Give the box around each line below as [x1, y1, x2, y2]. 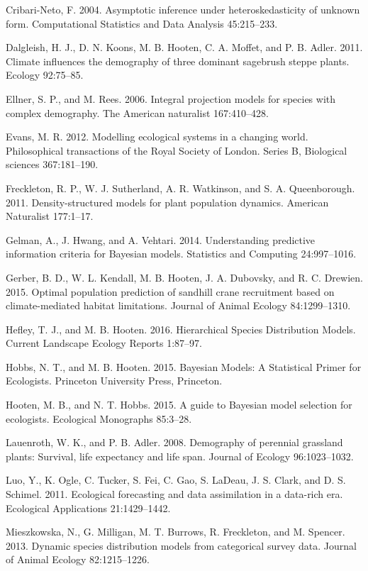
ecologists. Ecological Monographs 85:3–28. [6, 411, 192, 426]
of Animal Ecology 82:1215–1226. [6, 552, 150, 567]
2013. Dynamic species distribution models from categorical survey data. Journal [6, 538, 357, 553]
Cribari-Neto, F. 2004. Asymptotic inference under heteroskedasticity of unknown [6, 2, 360, 16]
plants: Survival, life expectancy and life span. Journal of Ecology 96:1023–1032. [6, 448, 354, 463]
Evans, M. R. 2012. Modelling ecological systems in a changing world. [6, 129, 308, 144]
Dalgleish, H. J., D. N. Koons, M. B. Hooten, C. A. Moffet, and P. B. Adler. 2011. [6, 40, 363, 55]
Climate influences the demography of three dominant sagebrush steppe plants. [6, 53, 350, 68]
